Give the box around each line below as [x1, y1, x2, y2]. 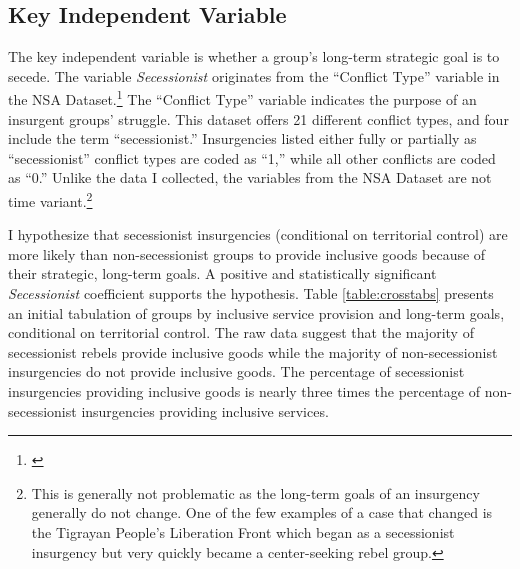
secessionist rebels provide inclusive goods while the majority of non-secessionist [8, 341, 498, 362]
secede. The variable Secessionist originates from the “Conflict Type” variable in [8, 65, 500, 86]
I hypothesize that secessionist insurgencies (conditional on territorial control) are [8, 224, 508, 245]
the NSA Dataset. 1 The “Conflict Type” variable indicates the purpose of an [8, 86, 477, 110]
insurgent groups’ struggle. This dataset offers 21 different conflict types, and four [8, 108, 509, 129]
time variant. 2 [8, 188, 93, 211]
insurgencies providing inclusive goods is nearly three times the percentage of [8, 381, 480, 402]
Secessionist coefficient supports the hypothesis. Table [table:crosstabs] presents [8, 283, 494, 304]
